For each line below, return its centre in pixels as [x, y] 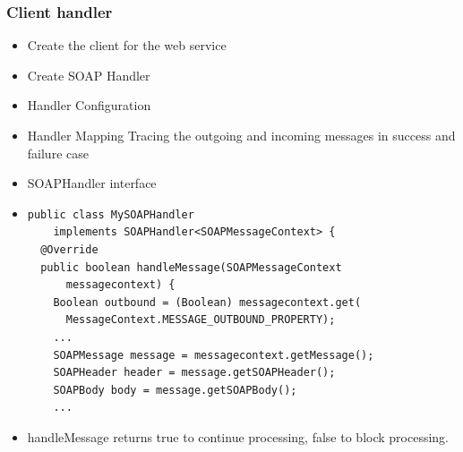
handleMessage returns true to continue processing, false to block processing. [238, 436]
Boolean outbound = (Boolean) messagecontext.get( [207, 302]
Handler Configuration [89, 105]
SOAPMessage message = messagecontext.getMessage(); [214, 355]
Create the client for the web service [127, 45]
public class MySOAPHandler [111, 214]
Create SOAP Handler [89, 75]
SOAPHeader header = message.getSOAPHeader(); [194, 373]
